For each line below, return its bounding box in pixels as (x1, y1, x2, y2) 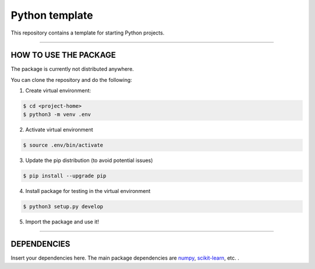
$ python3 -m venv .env (23, 111, 92, 118)
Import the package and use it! (25, 218, 99, 225)
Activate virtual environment (25, 126, 93, 133)
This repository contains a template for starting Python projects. (10, 29, 164, 36)
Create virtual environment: (25, 87, 92, 94)
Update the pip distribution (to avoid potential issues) (25, 157, 153, 164)
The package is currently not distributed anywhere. (10, 65, 134, 73)
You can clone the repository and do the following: (10, 76, 132, 83)
